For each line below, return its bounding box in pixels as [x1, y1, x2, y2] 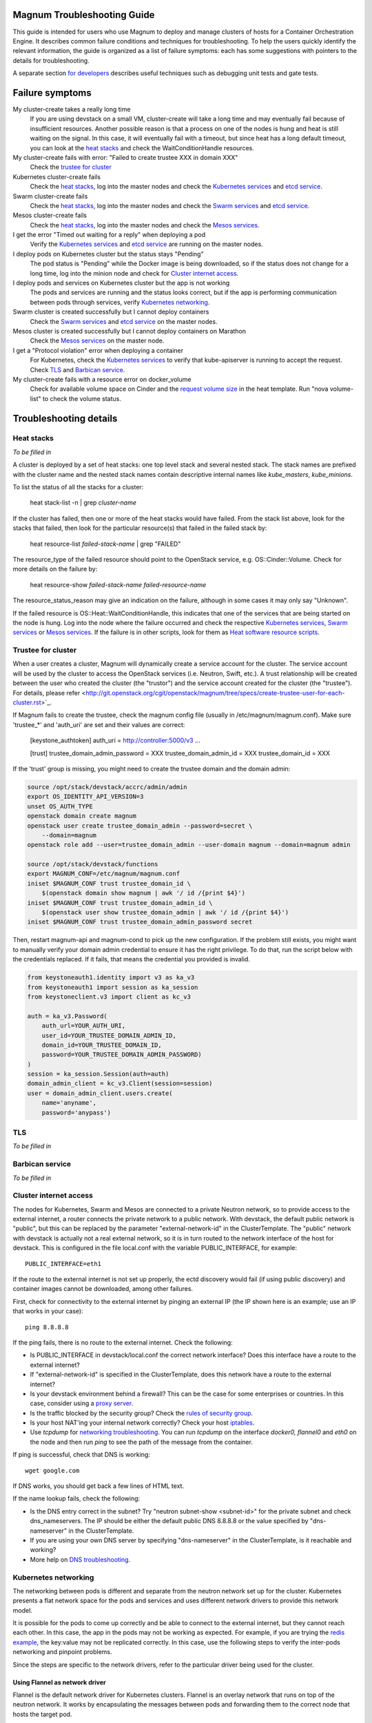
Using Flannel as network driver [12, 1678, 106, 1686]
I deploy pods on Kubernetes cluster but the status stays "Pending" [12, 249, 204, 258]
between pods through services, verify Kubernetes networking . [30, 298, 210, 306]
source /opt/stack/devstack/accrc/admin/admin [27, 783, 187, 791]
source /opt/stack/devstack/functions [27, 860, 158, 868]
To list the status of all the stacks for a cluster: [12, 483, 144, 491]
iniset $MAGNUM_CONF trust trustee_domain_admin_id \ [27, 899, 213, 906]
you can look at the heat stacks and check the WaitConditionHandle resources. [30, 143, 254, 152]
